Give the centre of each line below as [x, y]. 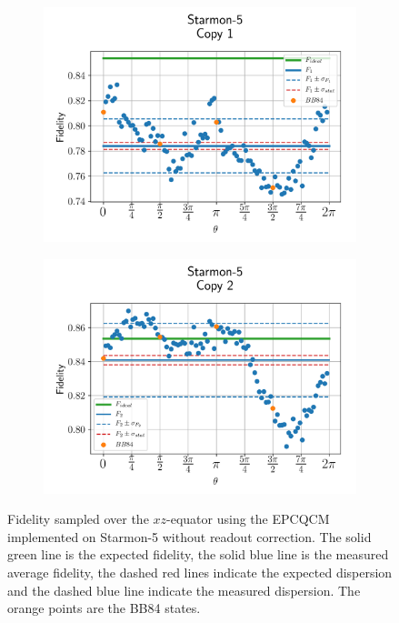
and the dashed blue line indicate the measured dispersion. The [184, 590]
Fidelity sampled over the [78, 519]
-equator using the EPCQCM [248, 519]
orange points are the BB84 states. [104, 608]
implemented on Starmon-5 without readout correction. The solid [190, 536]
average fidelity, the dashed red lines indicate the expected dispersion [200, 572]
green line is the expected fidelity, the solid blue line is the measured [198, 554]
